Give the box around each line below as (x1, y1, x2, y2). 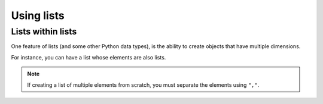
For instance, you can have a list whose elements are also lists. (11, 53, 166, 61)
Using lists (11, 9, 65, 22)
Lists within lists (11, 26, 77, 37)
